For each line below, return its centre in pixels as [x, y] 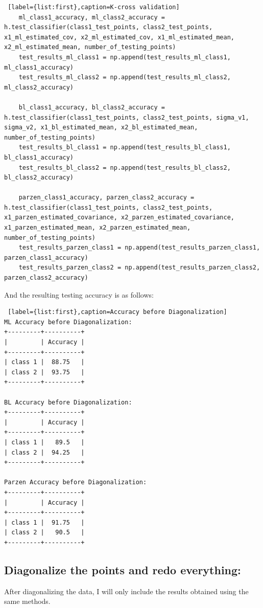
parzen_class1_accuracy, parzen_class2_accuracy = [106, 198]
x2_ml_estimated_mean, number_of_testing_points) [90, 47]
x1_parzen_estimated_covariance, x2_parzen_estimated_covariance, [119, 218]
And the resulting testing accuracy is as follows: [79, 294]
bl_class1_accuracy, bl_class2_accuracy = [92, 107]
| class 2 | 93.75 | [44, 372]
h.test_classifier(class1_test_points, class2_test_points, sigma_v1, [127, 117]
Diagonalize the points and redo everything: [123, 569]
